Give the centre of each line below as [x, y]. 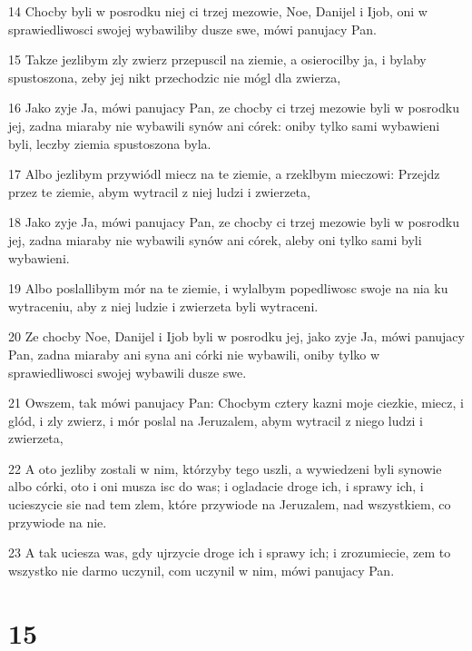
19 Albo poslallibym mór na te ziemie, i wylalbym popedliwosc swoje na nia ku [228, 288]
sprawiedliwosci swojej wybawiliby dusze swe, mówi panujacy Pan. [192, 29]
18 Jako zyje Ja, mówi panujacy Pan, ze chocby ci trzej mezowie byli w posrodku [234, 222]
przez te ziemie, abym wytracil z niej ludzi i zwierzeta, [159, 191]
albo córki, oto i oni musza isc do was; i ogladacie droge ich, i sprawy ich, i [216, 486]
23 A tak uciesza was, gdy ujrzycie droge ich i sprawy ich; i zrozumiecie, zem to [230, 552]
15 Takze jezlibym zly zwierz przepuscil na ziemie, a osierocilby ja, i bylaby [217, 59]
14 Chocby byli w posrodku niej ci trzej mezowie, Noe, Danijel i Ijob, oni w [218, 11]
